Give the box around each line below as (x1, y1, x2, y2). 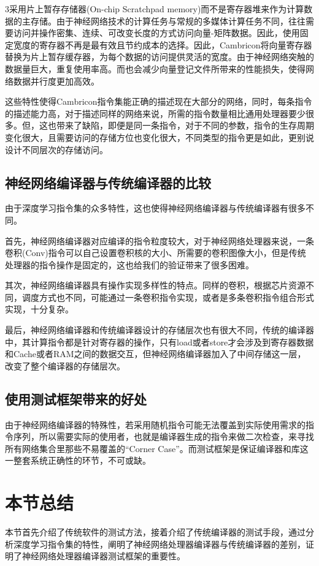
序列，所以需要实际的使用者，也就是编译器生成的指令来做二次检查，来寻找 (13, 430, 314, 443)
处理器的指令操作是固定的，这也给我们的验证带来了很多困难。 (5, 258, 254, 271)
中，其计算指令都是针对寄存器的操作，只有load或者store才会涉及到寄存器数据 (5, 335, 314, 348)
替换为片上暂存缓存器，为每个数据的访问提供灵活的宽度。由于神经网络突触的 (5, 50, 314, 63)
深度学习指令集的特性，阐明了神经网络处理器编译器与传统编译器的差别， (13, 537, 306, 550)
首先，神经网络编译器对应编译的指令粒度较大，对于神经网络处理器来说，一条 (5, 234, 314, 247)
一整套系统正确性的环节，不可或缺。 (5, 454, 151, 467)
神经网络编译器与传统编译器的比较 (5, 173, 211, 192)
